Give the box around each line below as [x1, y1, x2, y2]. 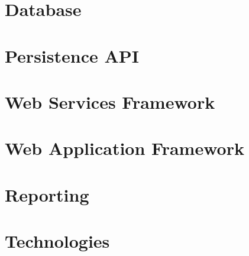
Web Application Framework [5, 136, 244, 160]
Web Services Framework [5, 89, 215, 114]
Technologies [5, 229, 110, 253]
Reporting [5, 182, 89, 206]
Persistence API [5, 43, 139, 67]
